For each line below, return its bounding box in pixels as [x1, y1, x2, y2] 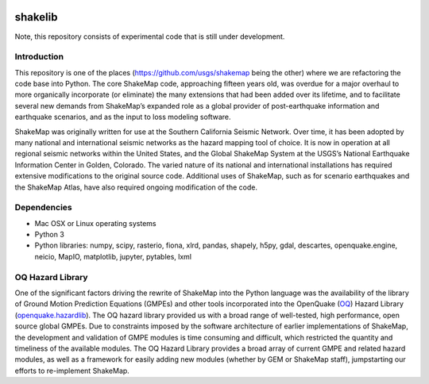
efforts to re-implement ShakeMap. [14, 366, 130, 375]
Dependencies [14, 202, 73, 213]
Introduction [14, 52, 64, 63]
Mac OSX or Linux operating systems [34, 218, 157, 228]
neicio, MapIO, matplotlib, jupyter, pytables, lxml [34, 252, 192, 261]
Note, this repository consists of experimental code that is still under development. [14, 32, 285, 41]
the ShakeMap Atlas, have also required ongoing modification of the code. [14, 182, 258, 192]
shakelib [14, 10, 58, 24]
